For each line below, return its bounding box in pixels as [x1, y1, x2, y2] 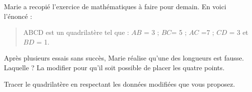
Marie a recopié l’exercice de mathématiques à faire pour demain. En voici [4, 1, 227, 11]
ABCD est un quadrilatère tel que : [23, 27, 129, 37]
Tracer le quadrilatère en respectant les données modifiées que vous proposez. [4, 78, 235, 89]
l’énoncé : [4, 11, 32, 21]
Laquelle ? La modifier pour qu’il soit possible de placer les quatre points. [4, 62, 225, 72]
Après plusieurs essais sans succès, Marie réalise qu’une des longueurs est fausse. [4, 53, 244, 63]
